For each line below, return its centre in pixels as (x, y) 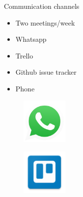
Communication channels (42, 6)
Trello (24, 55)
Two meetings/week (45, 22)
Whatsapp (31, 39)
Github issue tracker (46, 72)
